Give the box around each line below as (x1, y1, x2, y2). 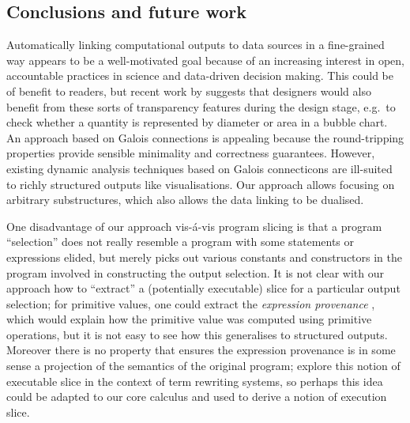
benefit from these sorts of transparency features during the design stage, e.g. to (6, 98, 396, 115)
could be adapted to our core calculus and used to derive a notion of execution (6, 388, 387, 405)
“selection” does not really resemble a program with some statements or (6, 233, 355, 250)
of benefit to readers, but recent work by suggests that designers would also (6, 82, 371, 99)
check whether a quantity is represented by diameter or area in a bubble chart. (6, 114, 388, 130)
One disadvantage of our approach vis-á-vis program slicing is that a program (6, 217, 382, 234)
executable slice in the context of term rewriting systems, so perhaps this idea (6, 372, 383, 389)
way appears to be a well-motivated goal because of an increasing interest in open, (6, 51, 404, 68)
